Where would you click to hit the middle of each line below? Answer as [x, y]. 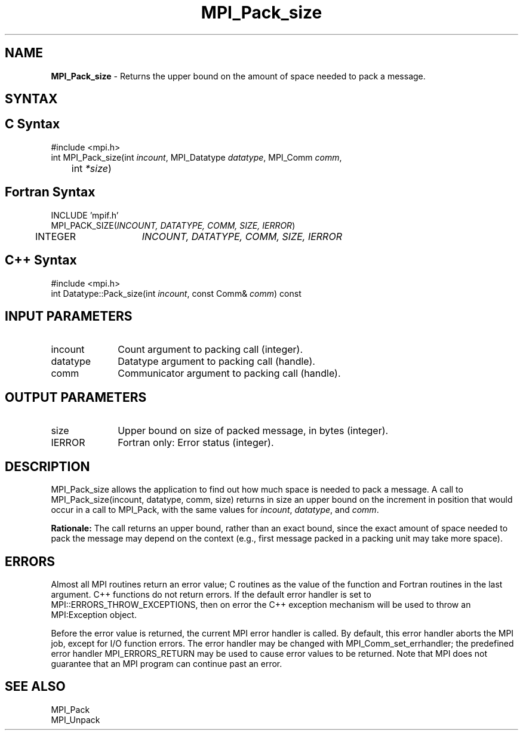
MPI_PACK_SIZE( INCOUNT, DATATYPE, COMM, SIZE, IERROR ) [173, 225]
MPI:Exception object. [94, 614]
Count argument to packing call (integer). [210, 350]
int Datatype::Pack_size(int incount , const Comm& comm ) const [176, 293]
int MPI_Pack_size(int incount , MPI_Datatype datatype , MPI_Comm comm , [196, 157]
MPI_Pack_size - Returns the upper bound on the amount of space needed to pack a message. [238, 76]
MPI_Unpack [76, 719]
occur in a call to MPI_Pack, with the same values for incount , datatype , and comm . [215, 510]
